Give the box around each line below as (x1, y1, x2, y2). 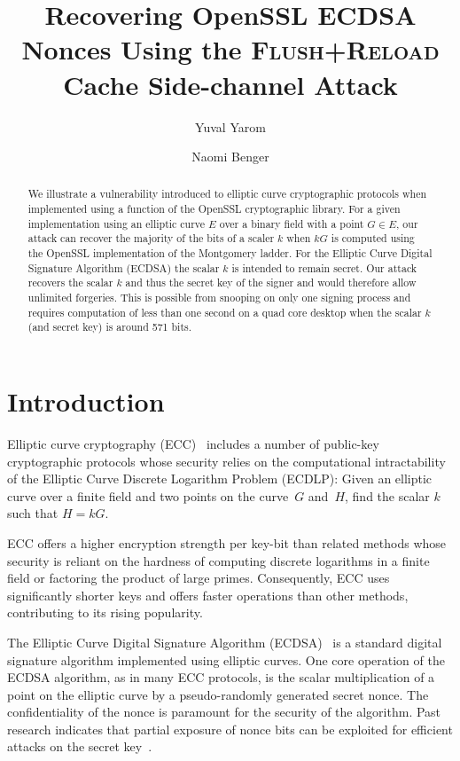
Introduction (7, 383, 165, 420)
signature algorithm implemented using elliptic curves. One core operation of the (7, 650, 445, 669)
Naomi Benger (191, 147, 269, 166)
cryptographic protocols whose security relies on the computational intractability (7, 451, 446, 470)
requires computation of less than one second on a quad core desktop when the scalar (27, 304, 422, 319)
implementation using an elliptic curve (27, 216, 206, 231)
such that (7, 504, 58, 522)
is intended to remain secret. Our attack (231, 260, 417, 275)
